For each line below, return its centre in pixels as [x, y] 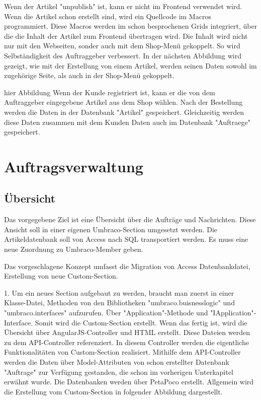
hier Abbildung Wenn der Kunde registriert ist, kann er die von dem [110, 92]
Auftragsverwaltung [74, 166]
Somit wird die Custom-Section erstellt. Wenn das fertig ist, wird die [141, 322]
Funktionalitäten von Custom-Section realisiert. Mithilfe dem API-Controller [122, 352]
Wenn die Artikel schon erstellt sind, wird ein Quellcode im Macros [108, 16]
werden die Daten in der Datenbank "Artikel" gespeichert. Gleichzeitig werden [124, 112]
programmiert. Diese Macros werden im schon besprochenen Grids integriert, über [131, 26]
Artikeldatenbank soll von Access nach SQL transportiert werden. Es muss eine [126, 239]
